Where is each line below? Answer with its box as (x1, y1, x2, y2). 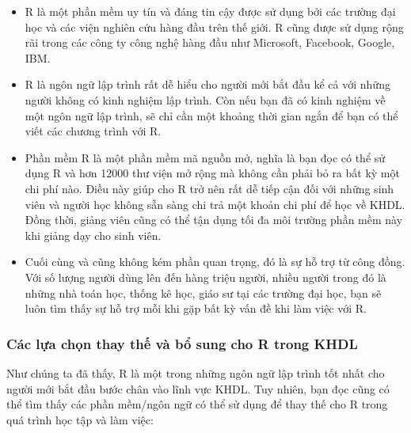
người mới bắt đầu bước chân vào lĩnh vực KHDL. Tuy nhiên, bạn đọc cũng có (6, 380, 390, 397)
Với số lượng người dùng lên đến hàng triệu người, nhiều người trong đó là (25, 268, 386, 285)
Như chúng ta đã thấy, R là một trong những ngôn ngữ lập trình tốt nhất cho (6, 364, 385, 381)
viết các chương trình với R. (25, 123, 162, 139)
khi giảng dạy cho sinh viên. (25, 226, 162, 243)
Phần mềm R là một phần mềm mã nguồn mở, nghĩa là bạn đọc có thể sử (25, 149, 386, 165)
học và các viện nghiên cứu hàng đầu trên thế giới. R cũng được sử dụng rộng (25, 18, 404, 35)
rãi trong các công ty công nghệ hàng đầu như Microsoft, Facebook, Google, (25, 34, 395, 51)
